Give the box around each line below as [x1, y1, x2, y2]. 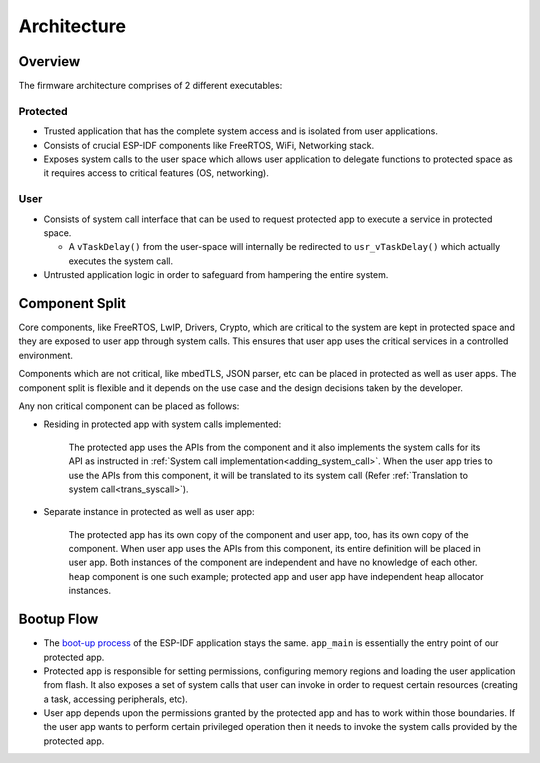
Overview [18, 53, 81, 70]
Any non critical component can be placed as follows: [18, 400, 240, 412]
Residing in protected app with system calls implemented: [43, 418, 282, 430]
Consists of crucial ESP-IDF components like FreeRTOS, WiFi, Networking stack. [43, 139, 375, 151]
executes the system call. [68, 255, 174, 267]
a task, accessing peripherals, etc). [43, 693, 189, 705]
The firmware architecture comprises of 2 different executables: [18, 80, 283, 92]
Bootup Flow [18, 611, 99, 628]
